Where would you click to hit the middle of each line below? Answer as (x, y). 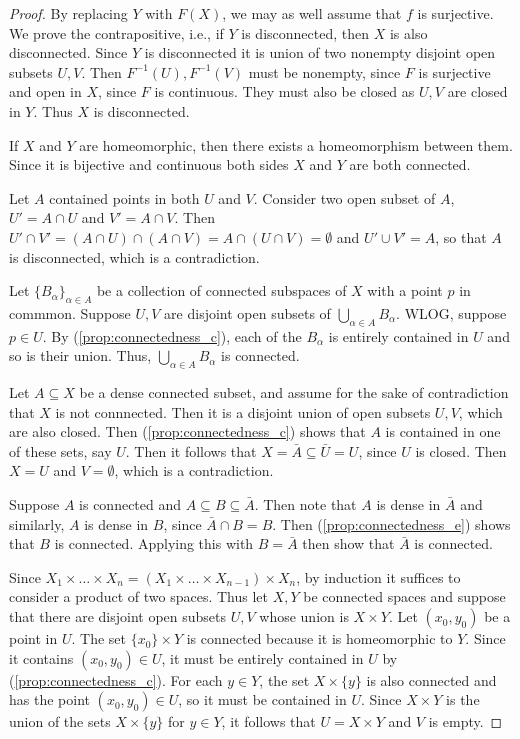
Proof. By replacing (68, 13)
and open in (45, 91)
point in (33, 638)
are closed (477, 91)
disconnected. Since (68, 52)
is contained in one (443, 431)
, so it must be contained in (262, 699)
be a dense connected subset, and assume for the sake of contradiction (294, 392)
